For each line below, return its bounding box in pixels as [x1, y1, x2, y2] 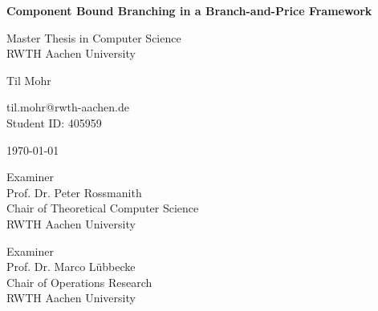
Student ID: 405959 [6, 114, 102, 131]
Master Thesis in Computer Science [6, 29, 181, 46]
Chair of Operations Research [6, 273, 152, 290]
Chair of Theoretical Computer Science [6, 200, 199, 216]
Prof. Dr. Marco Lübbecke [6, 258, 136, 275]
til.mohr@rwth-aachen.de [6, 99, 129, 115]
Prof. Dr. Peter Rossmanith [6, 184, 142, 200]
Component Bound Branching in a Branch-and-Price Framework [6, 2, 372, 18]
